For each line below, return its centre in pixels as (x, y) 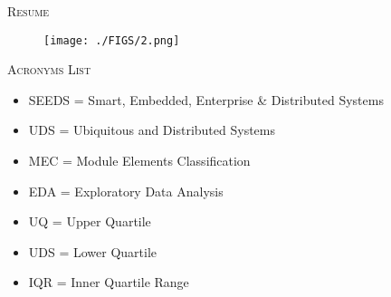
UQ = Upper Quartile (90, 221)
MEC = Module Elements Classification (139, 161)
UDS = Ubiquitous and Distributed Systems (152, 130)
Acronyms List (49, 69)
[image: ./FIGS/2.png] (112, 40)
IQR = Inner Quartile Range (109, 282)
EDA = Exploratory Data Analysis (126, 191)
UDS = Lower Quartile (93, 251)
